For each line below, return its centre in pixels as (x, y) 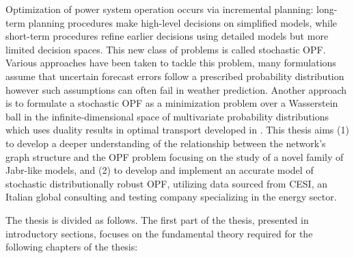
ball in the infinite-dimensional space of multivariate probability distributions (167, 116)
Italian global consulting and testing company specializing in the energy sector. (171, 197)
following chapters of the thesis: (72, 247)
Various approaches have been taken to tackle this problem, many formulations (171, 63)
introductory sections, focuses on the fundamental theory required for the (159, 233)
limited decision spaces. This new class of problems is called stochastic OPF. (166, 49)
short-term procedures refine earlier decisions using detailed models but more (167, 36)
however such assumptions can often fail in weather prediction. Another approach (176, 89)
